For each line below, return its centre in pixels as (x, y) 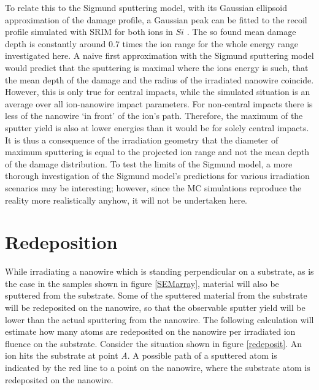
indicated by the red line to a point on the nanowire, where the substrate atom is (158, 367)
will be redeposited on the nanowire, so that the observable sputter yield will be (155, 307)
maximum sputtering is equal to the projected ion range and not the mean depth (157, 152)
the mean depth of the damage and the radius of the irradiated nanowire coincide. (159, 79)
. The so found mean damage (241, 32)
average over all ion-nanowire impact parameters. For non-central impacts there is (159, 103)
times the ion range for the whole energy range (210, 43)
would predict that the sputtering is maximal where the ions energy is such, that (157, 67)
